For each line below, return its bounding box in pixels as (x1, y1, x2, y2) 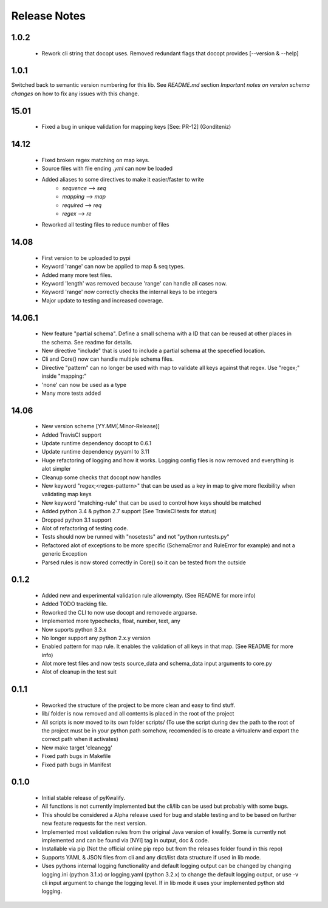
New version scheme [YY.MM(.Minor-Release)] (41, 423, 160, 430)
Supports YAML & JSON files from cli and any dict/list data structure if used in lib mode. (41, 853, 261, 861)
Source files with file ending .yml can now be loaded (41, 165, 173, 172)
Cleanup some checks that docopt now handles (41, 474, 161, 481)
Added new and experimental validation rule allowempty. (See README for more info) (41, 592, 256, 599)
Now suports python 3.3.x (41, 626, 106, 633)
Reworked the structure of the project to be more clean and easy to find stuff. (41, 701, 236, 709)
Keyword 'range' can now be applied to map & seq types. (41, 263, 185, 270)
